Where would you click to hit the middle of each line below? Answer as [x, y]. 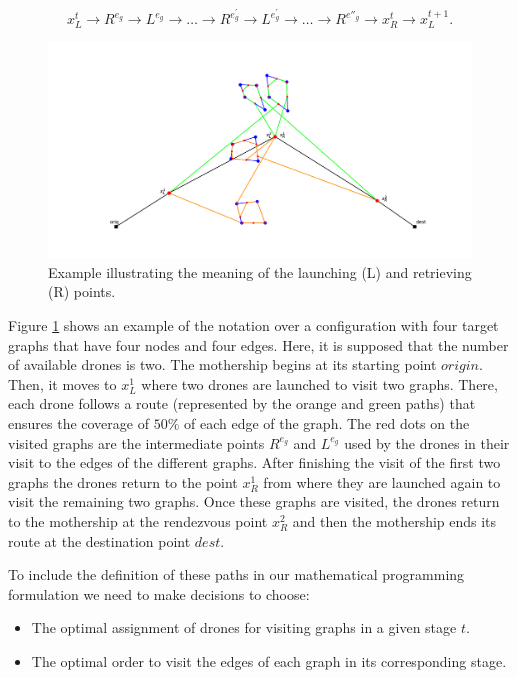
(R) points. [82, 291]
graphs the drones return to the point [123, 481]
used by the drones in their [427, 442]
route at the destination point [99, 540]
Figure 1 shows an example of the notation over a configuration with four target [253, 324]
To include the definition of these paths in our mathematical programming [236, 574]
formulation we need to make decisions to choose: [159, 593]
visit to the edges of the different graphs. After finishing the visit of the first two [254, 462]
